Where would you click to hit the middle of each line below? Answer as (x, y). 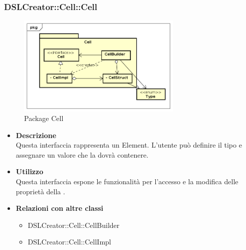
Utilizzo (30, 171)
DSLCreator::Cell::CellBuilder (74, 225)
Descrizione (36, 135)
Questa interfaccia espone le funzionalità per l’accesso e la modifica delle (127, 181)
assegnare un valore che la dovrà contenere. (82, 154)
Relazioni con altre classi (60, 208)
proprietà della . (40, 191)
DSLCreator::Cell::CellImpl (69, 242)
